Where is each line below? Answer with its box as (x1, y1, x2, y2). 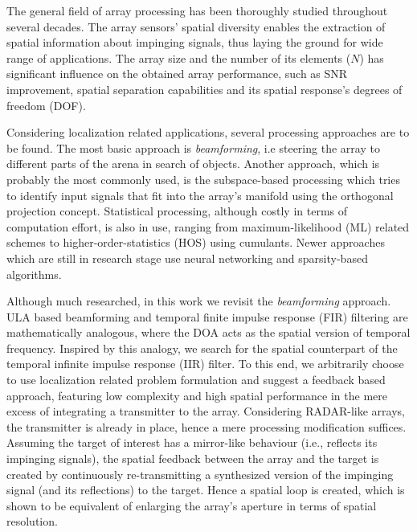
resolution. (6, 513, 58, 530)
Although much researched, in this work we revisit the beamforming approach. (6, 293, 391, 309)
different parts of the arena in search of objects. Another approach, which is (6, 155, 380, 172)
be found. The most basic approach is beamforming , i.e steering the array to (6, 139, 380, 156)
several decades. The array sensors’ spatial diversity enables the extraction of (6, 18, 386, 35)
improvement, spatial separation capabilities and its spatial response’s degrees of (6, 80, 403, 97)
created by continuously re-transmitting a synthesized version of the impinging (6, 465, 394, 482)
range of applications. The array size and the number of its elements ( (6, 49, 351, 66)
